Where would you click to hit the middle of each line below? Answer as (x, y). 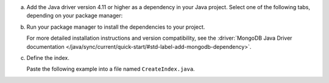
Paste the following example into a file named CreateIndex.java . (111, 69)
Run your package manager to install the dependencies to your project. (116, 27)
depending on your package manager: (75, 16)
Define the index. (48, 57)
